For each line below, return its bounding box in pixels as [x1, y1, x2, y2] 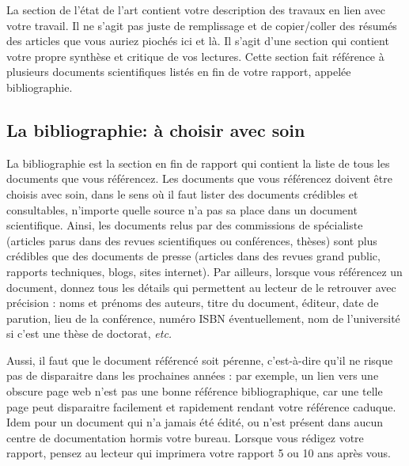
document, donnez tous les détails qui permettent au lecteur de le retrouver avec [6, 278, 396, 295]
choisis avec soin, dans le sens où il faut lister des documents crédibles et [6, 185, 358, 202]
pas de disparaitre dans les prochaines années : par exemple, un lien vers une [6, 367, 379, 384]
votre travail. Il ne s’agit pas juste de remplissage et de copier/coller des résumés [6, 17, 397, 33]
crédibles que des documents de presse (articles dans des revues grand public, [6, 248, 381, 264]
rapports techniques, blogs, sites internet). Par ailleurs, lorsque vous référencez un [6, 263, 403, 279]
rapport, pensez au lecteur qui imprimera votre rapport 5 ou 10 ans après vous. [6, 445, 392, 461]
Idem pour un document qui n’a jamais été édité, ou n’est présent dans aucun [6, 414, 383, 430]
